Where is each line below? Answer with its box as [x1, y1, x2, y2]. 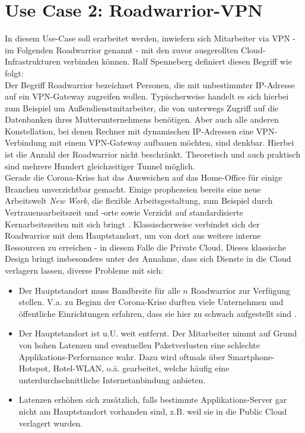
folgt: [5, 66, 24, 79]
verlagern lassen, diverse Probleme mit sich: [5, 264, 164, 276]
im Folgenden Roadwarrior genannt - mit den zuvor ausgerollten [5, 43, 239, 56]
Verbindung [5, 136, 47, 149]
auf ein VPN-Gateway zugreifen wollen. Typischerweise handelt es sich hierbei [5, 90, 289, 102]
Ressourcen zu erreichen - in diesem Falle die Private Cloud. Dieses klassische [5, 240, 286, 253]
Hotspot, [18, 362, 50, 374]
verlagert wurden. [18, 416, 83, 429]
